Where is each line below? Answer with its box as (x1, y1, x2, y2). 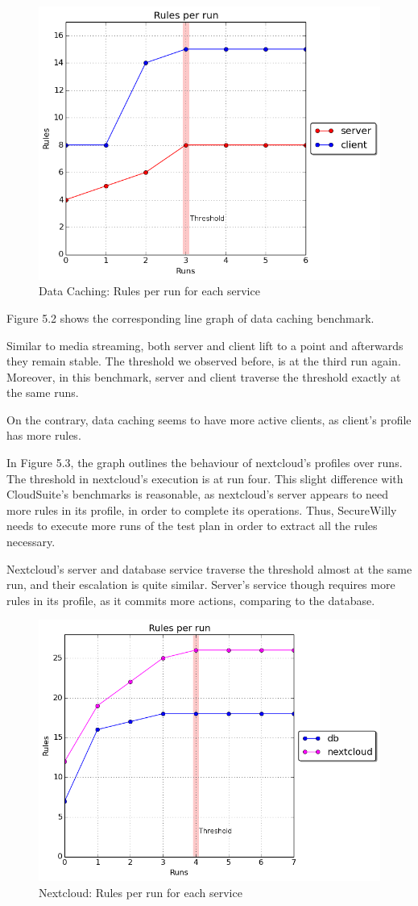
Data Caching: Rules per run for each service (39, 282, 260, 299)
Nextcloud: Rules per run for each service (39, 883, 242, 900)
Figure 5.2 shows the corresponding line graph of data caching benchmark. (6, 309, 375, 326)
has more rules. (6, 427, 81, 444)
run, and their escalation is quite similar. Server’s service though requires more (6, 576, 395, 593)
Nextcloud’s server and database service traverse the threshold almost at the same (6, 560, 412, 577)
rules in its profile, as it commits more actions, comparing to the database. (6, 591, 375, 608)
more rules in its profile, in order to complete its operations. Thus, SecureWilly (6, 501, 397, 518)
